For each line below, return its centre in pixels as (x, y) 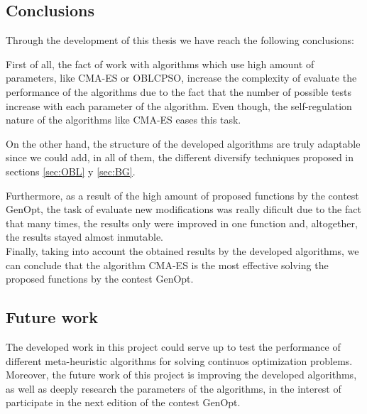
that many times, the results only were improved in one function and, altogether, (182, 223)
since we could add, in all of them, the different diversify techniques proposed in (180, 157)
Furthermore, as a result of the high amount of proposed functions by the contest (182, 195)
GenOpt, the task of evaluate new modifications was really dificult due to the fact (183, 209)
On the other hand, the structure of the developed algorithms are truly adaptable (183, 143)
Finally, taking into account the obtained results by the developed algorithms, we (182, 250)
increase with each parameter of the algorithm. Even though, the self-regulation (179, 105)
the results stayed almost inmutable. (84, 237)
